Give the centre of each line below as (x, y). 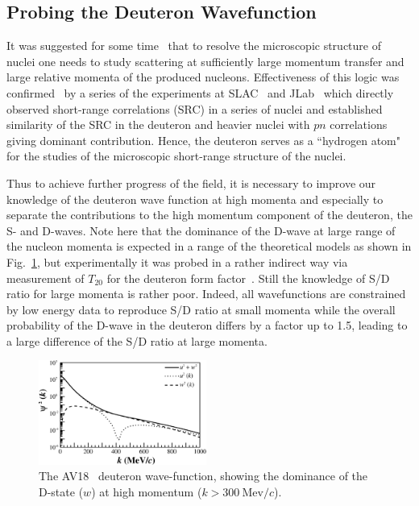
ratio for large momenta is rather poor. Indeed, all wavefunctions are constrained (206, 294)
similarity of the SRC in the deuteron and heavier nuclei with (158, 124)
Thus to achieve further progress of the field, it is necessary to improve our (191, 182)
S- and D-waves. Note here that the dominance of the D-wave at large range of (201, 230)
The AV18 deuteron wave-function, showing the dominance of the (203, 476)
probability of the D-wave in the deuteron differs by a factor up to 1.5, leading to (207, 325)
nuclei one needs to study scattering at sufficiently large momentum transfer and (205, 61)
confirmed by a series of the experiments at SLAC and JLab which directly (200, 92)
